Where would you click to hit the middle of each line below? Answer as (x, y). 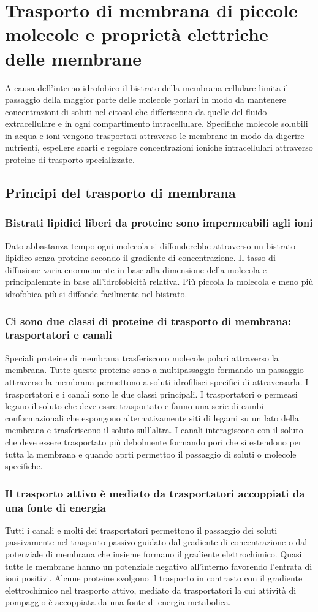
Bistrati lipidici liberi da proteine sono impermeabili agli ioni (159, 223)
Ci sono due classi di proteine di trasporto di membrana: (148, 321)
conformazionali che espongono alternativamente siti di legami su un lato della (152, 417)
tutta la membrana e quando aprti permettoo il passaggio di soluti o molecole (151, 454)
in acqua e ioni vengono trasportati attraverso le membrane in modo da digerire (155, 135)
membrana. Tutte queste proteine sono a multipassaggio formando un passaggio (154, 370)
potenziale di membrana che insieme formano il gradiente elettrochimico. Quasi (153, 554)
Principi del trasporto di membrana (120, 193)
